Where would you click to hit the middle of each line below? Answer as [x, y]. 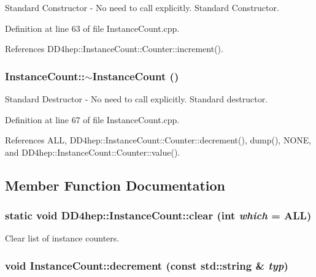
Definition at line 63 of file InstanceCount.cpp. [92, 28]
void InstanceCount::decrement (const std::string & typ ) [147, 265]
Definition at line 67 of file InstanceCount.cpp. [92, 119]
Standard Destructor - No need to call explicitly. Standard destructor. [137, 99]
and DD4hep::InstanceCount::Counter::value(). [93, 152]
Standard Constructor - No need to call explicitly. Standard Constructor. [142, 7]
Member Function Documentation [115, 185]
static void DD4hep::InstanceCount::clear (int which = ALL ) [158, 215]
